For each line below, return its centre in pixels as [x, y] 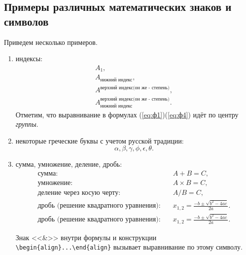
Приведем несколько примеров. [51, 42]
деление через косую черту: [79, 193]
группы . [27, 124]
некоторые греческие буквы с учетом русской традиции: [100, 140]
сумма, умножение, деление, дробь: [69, 164]
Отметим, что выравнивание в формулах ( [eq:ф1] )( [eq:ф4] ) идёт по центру [127, 114]
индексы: [29, 58]
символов [26, 21]
